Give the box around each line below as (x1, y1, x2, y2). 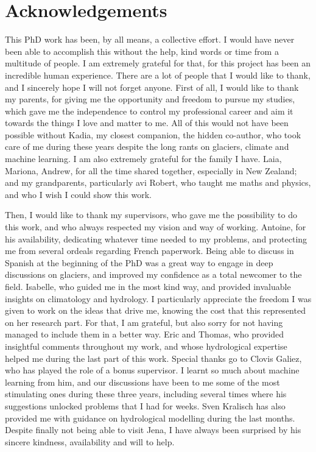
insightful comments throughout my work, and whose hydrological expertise (5, 339, 287, 352)
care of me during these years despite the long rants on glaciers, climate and (5, 140, 289, 153)
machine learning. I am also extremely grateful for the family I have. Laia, (5, 152, 282, 165)
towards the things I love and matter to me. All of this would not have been (5, 116, 289, 129)
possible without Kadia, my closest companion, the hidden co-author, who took (5, 128, 301, 141)
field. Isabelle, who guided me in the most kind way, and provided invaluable (5, 280, 291, 292)
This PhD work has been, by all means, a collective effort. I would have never (5, 33, 295, 46)
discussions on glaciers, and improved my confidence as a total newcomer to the (5, 268, 302, 281)
